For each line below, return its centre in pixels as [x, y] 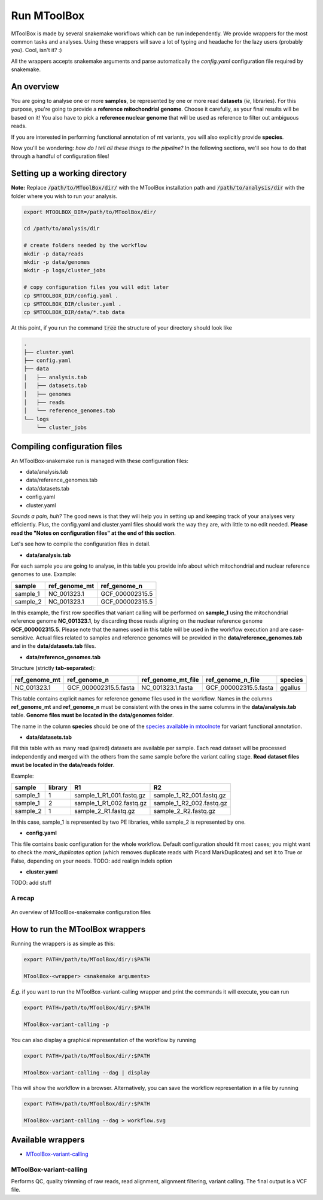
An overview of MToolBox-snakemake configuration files [81, 912]
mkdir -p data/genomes [57, 262]
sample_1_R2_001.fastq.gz [190, 796]
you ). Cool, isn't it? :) [36, 50]
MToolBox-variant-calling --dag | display [87, 1073]
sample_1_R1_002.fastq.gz [110, 803]
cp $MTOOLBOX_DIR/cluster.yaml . [73, 304]
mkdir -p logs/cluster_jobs [65, 270]
